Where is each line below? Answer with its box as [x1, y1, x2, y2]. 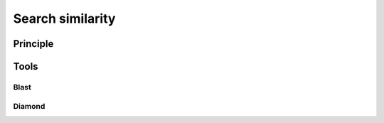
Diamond [13, 101, 46, 111]
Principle [13, 38, 54, 50]
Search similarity [13, 11, 116, 26]
